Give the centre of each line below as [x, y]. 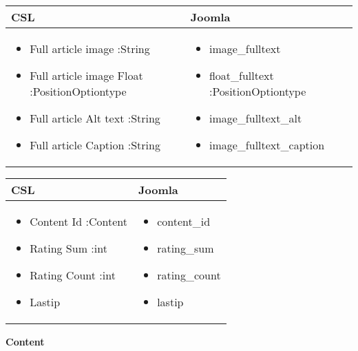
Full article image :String [90, 49]
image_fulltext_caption [267, 145]
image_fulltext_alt [255, 118]
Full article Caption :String [95, 145]
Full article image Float [86, 75]
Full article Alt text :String [95, 118]
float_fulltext [241, 75]
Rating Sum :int [69, 248]
